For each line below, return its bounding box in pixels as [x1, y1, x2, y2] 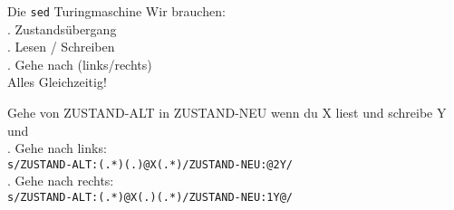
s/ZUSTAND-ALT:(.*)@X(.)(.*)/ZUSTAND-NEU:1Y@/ [7, 191, 293, 205]
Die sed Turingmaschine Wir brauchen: [7, 2, 226, 20]
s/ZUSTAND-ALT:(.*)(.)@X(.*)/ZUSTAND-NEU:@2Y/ [7, 157, 293, 171]
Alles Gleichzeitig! [7, 72, 107, 91]
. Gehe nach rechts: [7, 171, 114, 190]
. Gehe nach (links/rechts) [7, 54, 152, 73]
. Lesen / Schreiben [7, 37, 115, 56]
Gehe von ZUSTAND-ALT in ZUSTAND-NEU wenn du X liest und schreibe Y [7, 103, 447, 122]
